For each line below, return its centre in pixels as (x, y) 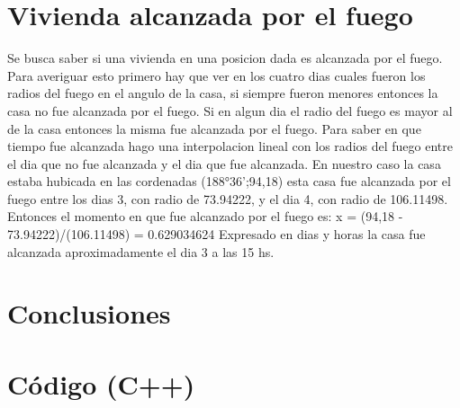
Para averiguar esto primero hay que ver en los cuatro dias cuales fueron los (216, 75)
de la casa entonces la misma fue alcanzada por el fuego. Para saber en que (214, 128)
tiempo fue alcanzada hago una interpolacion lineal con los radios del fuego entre (230, 146)
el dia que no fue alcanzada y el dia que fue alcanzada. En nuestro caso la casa (224, 163)
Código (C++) (101, 383)
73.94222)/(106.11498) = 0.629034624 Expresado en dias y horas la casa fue (216, 234)
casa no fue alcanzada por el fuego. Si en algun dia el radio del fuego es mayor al (230, 110)
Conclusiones (89, 313)
